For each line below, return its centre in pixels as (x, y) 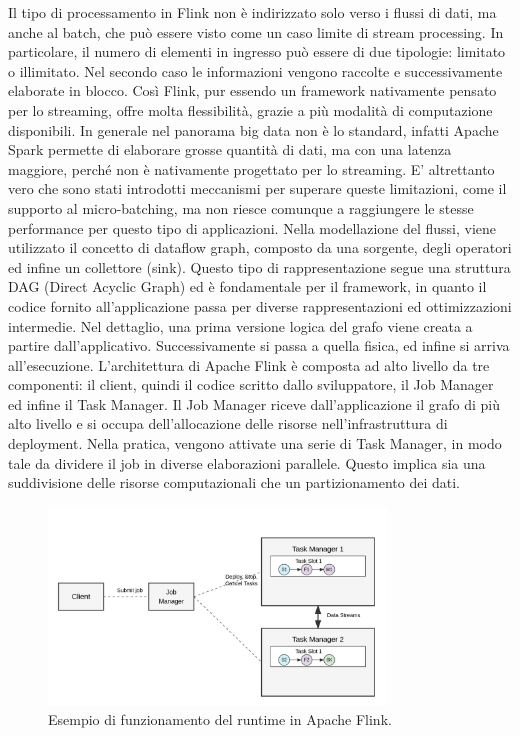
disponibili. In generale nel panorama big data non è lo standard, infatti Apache (253, 129)
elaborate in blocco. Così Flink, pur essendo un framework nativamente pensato (252, 90)
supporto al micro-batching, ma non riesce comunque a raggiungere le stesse (241, 207)
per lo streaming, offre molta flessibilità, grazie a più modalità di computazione (250, 109)
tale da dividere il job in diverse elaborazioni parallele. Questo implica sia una (247, 462)
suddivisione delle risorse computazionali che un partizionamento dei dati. (234, 482)
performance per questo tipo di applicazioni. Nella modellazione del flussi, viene (252, 227)
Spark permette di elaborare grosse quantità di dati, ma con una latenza (230, 149)
